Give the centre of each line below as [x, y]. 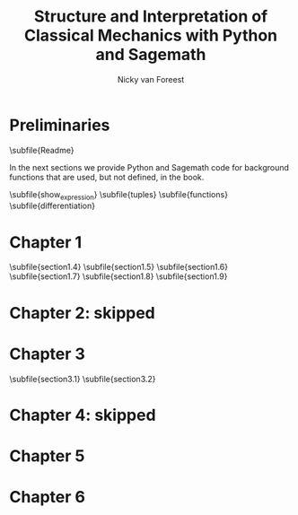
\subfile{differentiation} [53, 206]
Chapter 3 [47, 354]
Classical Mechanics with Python [151, 35]
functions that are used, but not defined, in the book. [107, 177]
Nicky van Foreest [151, 79]
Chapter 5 [47, 456]
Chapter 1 [46, 242]
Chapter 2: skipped [82, 313]
